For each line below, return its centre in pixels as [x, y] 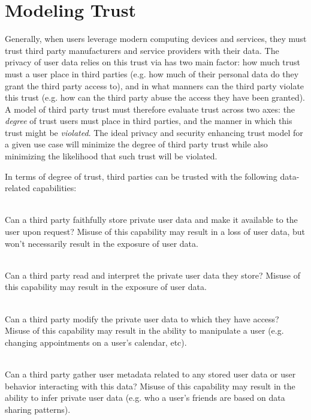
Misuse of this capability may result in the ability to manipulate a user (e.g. [144, 330]
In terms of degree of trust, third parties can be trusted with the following [141, 176]
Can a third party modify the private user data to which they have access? [142, 318]
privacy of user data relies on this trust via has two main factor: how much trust [153, 62]
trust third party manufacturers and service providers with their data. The [142, 50]
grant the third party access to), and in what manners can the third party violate [155, 85]
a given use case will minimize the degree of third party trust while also [136, 144]
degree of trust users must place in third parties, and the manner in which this [149, 121]
